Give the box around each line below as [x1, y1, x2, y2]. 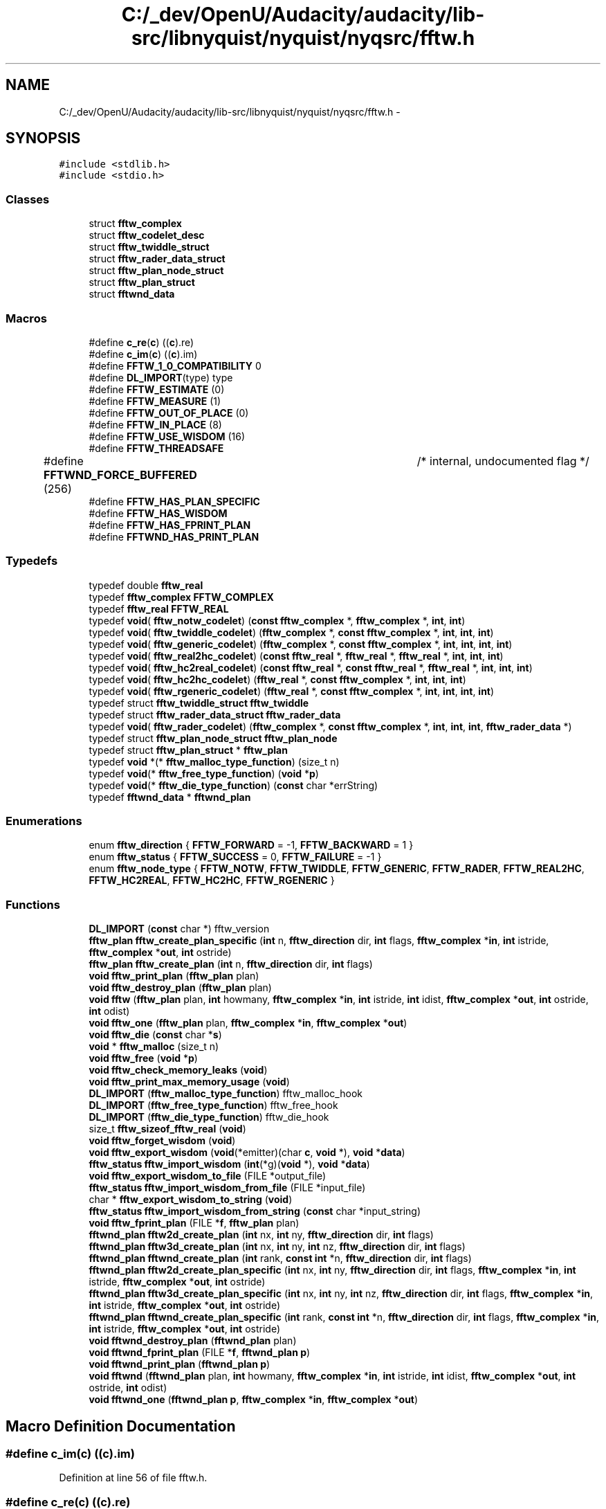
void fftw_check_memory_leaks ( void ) [89, 1064, 268, 1076]
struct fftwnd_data [89, 288, 175, 300]
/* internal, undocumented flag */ [416, 453, 589, 468]
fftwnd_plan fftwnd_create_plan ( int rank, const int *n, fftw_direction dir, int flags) [89, 1252, 472, 1265]
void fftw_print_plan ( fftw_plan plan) [89, 970, 259, 982]
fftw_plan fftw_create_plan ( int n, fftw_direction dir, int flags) [89, 958, 373, 970]
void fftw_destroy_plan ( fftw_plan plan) [89, 982, 272, 994]
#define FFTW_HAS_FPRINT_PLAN [89, 518, 251, 531]
